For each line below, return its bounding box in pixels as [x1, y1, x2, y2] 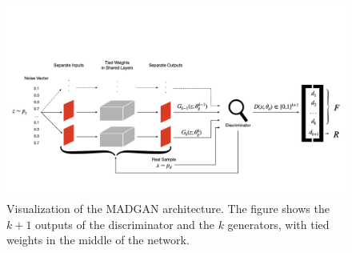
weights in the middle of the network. [6, 231, 190, 248]
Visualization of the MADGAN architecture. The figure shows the [6, 200, 330, 217]
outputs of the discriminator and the [35, 215, 214, 232]
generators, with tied [227, 215, 330, 232]
